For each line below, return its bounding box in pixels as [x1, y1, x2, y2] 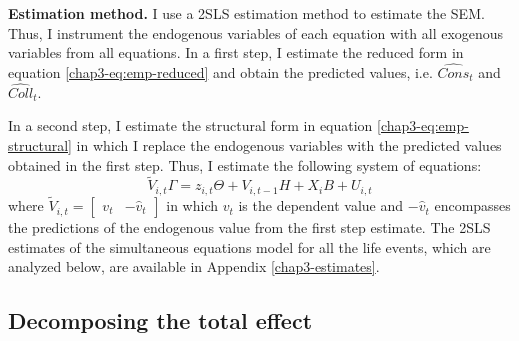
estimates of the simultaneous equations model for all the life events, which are [8, 236, 491, 257]
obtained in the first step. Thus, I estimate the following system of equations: [8, 154, 482, 175]
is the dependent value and [238, 195, 404, 216]
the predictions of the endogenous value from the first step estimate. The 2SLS [8, 217, 491, 238]
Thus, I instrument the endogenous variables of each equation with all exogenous [8, 22, 504, 43]
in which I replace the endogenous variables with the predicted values [76, 135, 502, 155]
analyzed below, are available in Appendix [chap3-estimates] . [8, 256, 380, 277]
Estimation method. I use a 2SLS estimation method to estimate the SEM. [8, 3, 485, 23]
